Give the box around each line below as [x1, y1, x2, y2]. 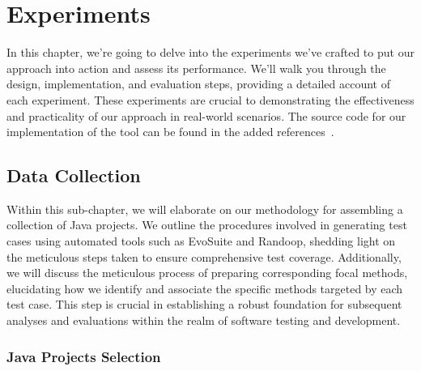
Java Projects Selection [6, 346, 161, 366]
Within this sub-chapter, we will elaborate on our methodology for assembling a [6, 200, 403, 217]
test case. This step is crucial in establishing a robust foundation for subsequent [6, 296, 402, 313]
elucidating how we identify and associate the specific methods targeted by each [6, 279, 403, 296]
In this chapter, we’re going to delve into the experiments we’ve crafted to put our [6, 44, 415, 61]
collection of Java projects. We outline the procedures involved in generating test [6, 216, 407, 233]
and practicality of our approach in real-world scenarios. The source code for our [6, 107, 406, 124]
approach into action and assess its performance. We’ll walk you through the [6, 59, 386, 76]
